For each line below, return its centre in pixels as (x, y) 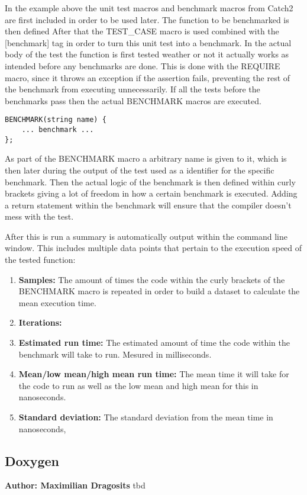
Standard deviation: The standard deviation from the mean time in (146, 417)
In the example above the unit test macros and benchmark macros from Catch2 (149, 8)
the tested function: (40, 260)
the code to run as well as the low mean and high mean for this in (138, 385)
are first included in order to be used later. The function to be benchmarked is (147, 19)
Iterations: (40, 322)
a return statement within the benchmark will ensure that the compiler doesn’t (148, 205)
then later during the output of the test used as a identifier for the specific (140, 170)
